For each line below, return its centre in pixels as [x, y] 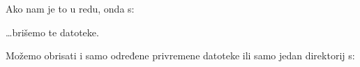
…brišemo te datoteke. [52, 32]
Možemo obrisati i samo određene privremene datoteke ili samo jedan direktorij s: [180, 55]
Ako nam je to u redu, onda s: [70, 8]
